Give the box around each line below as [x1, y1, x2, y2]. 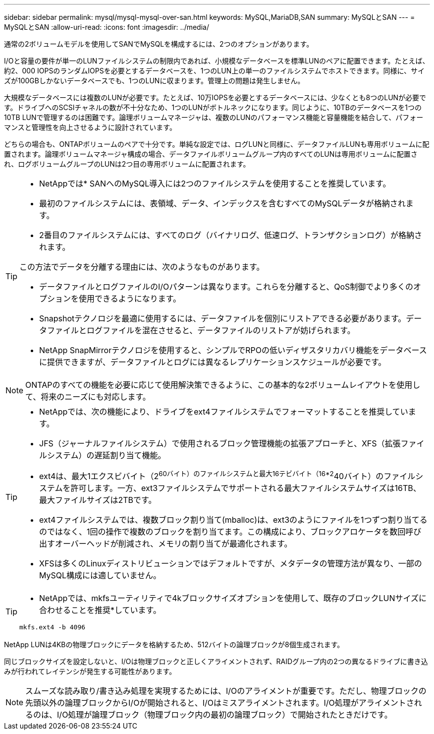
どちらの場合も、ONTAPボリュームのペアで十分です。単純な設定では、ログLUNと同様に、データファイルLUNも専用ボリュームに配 [4, 140, 430, 148]
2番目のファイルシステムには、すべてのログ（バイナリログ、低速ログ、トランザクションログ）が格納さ [39, 230, 422, 240]
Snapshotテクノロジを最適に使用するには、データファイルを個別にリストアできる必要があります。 [39, 313, 406, 323]
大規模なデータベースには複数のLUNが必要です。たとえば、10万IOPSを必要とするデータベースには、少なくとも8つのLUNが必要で [4, 93, 427, 102]
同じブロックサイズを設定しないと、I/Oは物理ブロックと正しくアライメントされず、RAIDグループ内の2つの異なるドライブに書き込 [4, 657, 428, 666]
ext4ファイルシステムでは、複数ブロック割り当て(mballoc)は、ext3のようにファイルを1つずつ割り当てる [39, 515, 428, 525]
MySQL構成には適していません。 [39, 570, 162, 581]
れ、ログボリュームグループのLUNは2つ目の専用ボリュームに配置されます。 [4, 160, 250, 168]
